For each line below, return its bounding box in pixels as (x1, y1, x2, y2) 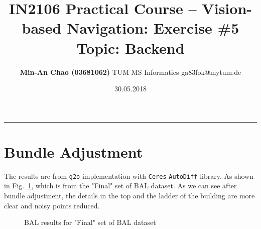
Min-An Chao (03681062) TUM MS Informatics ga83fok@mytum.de (20, 66, 241, 77)
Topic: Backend (76, 37, 185, 58)
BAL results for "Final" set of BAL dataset (24, 217, 156, 227)
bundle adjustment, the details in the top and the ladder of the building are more (4, 190, 255, 201)
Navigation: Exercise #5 (67, 18, 239, 38)
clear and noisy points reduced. (4, 200, 100, 210)
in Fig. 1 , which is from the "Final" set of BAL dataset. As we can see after (4, 180, 237, 191)
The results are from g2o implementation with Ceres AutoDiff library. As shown (4, 170, 253, 181)
